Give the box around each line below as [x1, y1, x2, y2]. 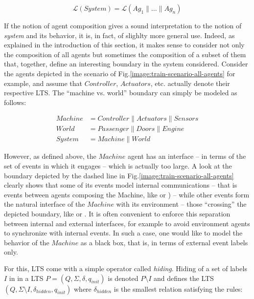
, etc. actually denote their [150, 78, 230, 88]
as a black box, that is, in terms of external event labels [80, 237, 248, 247]
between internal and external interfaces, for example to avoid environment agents [4, 218, 250, 228]
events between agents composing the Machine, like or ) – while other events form [4, 189, 250, 199]
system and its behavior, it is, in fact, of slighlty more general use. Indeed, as [4, 30, 235, 40]
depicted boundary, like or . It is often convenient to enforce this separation [4, 209, 231, 218]
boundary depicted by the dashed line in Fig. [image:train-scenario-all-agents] [4, 170, 234, 180]
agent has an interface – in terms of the [127, 151, 246, 161]
